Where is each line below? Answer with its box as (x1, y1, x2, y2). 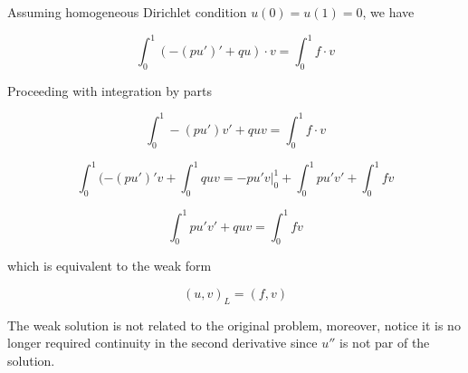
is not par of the (339, 333, 430, 352)
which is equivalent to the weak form (7, 256, 212, 275)
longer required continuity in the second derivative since (7, 333, 318, 352)
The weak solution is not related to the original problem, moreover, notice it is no (7, 315, 461, 334)
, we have (362, 3, 415, 21)
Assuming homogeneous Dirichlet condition (7, 3, 247, 21)
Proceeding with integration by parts (7, 81, 212, 100)
